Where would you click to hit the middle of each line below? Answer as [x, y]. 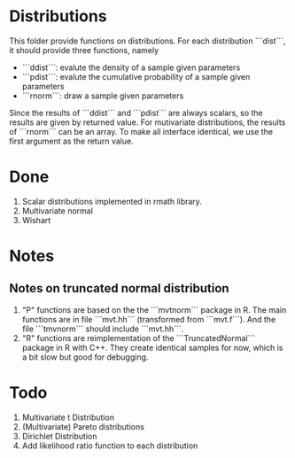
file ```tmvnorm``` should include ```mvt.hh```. [103, 329]
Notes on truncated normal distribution [119, 288]
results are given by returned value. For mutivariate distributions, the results [147, 122]
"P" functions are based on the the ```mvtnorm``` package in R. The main [154, 310]
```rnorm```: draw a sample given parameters [103, 96]
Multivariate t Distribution [68, 417]
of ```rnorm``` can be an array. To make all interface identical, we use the [141, 131]
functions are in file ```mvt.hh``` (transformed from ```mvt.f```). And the [149, 319]
